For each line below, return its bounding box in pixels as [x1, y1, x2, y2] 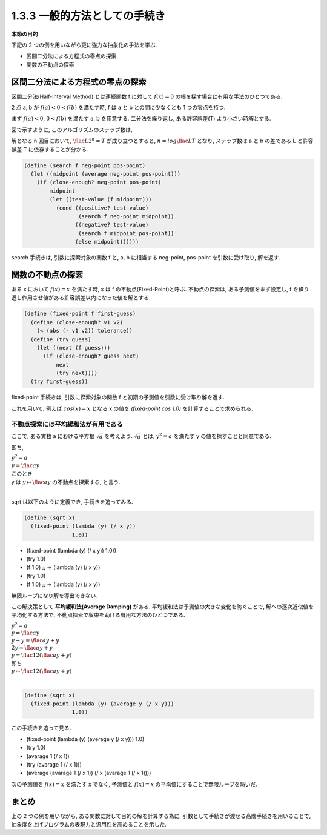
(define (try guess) [30, 336, 91, 342]
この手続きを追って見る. [11, 724, 71, 731]
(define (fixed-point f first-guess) [24, 310, 136, 318]
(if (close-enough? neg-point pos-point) [36, 179, 162, 186]
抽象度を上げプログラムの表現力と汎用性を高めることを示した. [11, 821, 167, 828]
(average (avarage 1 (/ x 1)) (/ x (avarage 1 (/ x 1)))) [26, 770, 151, 777]
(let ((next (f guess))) [36, 344, 111, 351]
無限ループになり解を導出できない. [11, 591, 98, 599]
